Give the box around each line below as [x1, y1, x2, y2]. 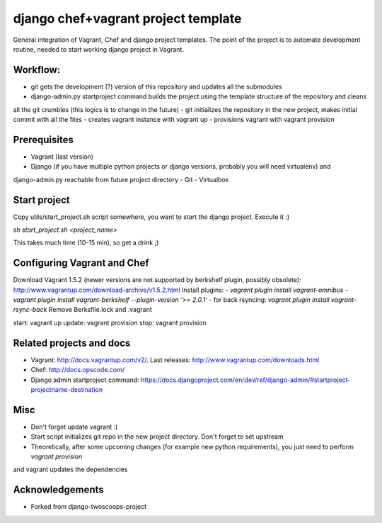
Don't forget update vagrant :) [30, 422, 118, 431]
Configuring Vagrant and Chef [13, 257, 149, 269]
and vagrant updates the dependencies [13, 465, 128, 474]
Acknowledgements [13, 484, 104, 496]
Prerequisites [13, 133, 74, 145]
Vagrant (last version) [30, 152, 94, 161]
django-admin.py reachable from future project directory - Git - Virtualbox [13, 175, 229, 184]
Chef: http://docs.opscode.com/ [30, 366, 125, 374]
